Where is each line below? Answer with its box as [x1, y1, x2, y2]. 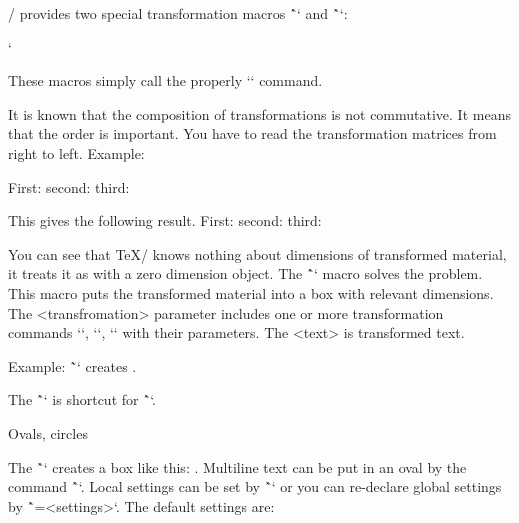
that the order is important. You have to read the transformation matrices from [8, 123, 497, 144]
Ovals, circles [8, 422, 88, 443]
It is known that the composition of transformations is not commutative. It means [8, 103, 511, 124]
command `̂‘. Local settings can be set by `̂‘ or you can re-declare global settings [8, 476, 502, 497]
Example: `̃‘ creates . [8, 355, 137, 376]
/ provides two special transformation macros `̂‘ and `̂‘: [8, 3, 348, 23]
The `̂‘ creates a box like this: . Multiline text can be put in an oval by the [8, 456, 467, 477]
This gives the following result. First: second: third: [8, 210, 322, 231]
